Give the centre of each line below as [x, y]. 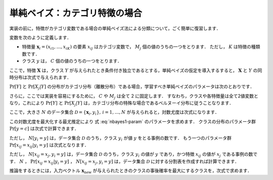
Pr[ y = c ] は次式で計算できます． [44, 128]
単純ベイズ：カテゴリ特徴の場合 [76, 13]
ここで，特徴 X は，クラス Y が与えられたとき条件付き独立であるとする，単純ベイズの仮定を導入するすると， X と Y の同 [136, 70]
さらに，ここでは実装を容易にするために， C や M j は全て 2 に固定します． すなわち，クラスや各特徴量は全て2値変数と [134, 96]
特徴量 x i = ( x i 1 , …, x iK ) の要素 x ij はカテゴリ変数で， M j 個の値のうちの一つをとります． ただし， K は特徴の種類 [141, 47]
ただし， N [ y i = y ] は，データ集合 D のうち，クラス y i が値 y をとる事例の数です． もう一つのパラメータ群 [121, 138]
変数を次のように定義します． [40, 37]
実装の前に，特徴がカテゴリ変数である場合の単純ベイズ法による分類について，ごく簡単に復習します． [115, 28]
